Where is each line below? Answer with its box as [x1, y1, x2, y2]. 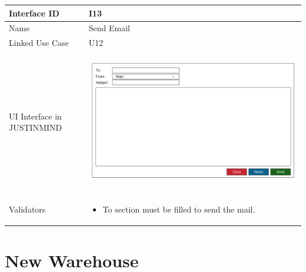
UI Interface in [9, 110, 62, 122]
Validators [9, 203, 46, 215]
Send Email [88, 22, 130, 34]
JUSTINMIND [9, 121, 62, 134]
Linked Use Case [9, 37, 69, 49]
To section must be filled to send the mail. [102, 203, 255, 215]
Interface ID [9, 6, 59, 19]
